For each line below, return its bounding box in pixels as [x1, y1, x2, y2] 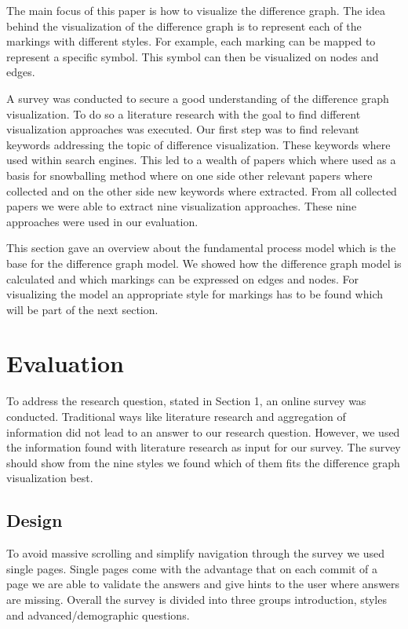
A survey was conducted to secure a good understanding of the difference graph [6, 90, 389, 106]
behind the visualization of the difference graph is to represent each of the [6, 17, 362, 34]
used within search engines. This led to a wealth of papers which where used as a [6, 152, 396, 168]
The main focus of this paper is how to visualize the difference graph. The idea [6, 2, 386, 18]
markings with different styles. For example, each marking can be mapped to [6, 33, 376, 49]
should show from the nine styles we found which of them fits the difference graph [6, 454, 400, 470]
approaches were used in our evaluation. [6, 213, 199, 229]
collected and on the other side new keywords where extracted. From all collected [6, 182, 397, 199]
